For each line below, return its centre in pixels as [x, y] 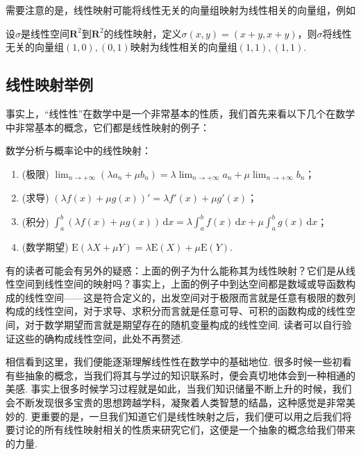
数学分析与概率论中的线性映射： [78, 150]
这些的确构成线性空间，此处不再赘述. [99, 338]
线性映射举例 [49, 84]
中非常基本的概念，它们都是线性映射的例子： [108, 127]
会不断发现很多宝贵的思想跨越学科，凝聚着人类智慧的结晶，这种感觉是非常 [176, 403]
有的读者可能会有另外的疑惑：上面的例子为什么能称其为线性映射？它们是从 [176, 270]
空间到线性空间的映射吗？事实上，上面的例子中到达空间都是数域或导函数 [180, 284]
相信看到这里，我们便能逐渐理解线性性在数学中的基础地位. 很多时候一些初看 [179, 362]
